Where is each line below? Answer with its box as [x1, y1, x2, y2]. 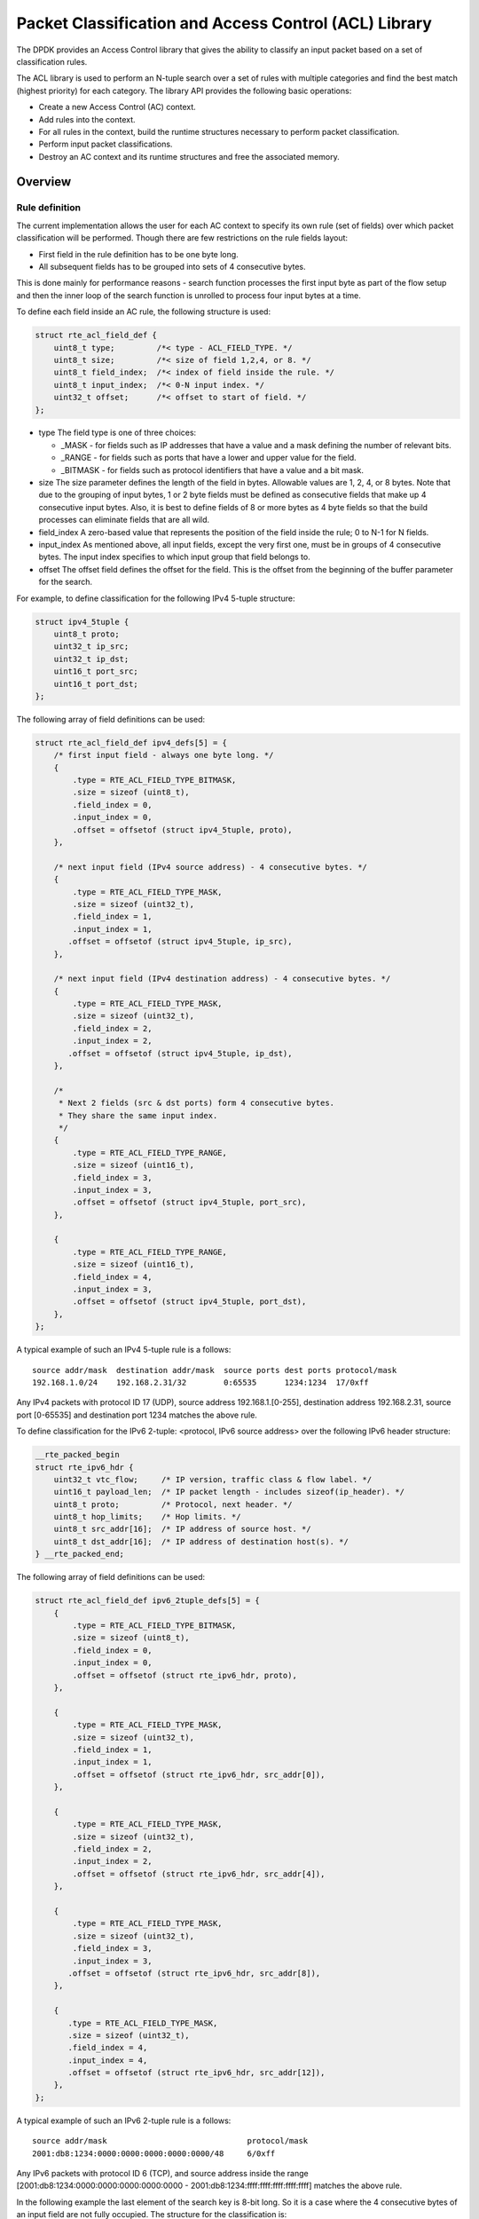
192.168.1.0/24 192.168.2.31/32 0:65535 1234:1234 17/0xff [32, 1377, 369, 1387]
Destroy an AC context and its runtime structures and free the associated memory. [38, 151, 341, 162]
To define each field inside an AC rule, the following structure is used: [16, 306, 271, 317]
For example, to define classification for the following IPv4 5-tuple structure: [16, 593, 295, 604]
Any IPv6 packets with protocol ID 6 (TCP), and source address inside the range [16, 2168, 310, 2179]
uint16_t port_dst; [53, 679, 139, 689]
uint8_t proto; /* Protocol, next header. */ [53, 1499, 293, 1509]
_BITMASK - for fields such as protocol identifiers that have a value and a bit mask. [60, 464, 364, 475]
